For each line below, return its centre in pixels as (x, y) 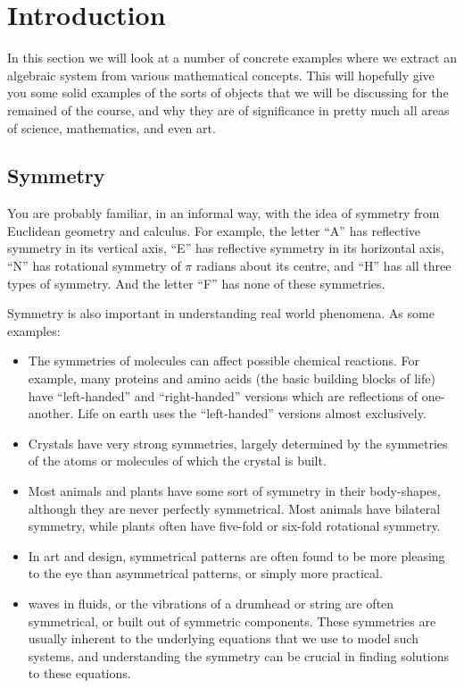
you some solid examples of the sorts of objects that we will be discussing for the (228, 92)
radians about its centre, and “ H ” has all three (323, 266)
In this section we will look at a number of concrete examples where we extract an (232, 58)
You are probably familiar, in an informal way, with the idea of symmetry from (224, 213)
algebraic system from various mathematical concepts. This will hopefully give (221, 75)
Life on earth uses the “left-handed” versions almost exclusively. (252, 413)
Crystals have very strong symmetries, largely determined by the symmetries (238, 443)
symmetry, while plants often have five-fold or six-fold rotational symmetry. (234, 526)
